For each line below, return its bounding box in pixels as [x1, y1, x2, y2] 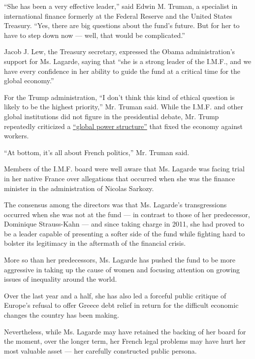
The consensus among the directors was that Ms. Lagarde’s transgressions [4, 199, 227, 210]
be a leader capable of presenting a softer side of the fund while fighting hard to [4, 228, 245, 238]
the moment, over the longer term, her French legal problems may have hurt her [4, 336, 246, 346]
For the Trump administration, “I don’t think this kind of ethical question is [4, 92, 235, 102]
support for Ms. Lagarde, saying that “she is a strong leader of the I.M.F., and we [4, 56, 252, 66]
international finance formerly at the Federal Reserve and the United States [4, 10, 232, 21]
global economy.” [4, 75, 54, 86]
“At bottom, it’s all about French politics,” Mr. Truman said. [4, 147, 190, 157]
